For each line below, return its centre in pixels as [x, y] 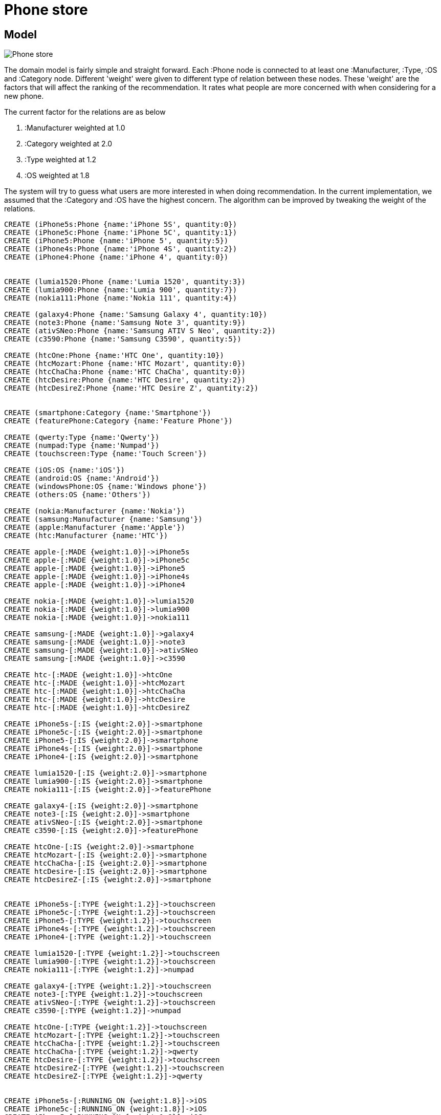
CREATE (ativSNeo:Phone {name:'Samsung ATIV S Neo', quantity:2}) [140, 331]
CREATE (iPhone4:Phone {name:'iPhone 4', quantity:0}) [116, 257]
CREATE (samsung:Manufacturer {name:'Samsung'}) [103, 519]
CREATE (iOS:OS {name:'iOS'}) [65, 470]
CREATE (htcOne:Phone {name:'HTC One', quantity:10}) [114, 356]
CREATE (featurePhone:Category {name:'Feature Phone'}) [118, 421]
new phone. [24, 96]
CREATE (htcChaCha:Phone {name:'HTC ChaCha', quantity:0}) [125, 372]
